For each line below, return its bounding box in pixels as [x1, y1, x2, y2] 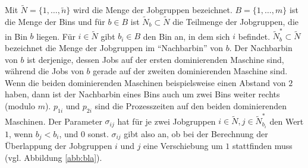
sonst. [87, 127, 109, 140]
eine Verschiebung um [143, 139, 223, 151]
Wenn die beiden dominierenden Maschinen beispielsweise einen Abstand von [5, 76, 286, 88]
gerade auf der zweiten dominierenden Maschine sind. [93, 65, 288, 77]
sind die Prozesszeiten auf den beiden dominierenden [95, 99, 287, 112]
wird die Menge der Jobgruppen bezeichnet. [73, 4, 232, 16]
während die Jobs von [5, 65, 84, 77]
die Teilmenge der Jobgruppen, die [172, 15, 299, 28]
